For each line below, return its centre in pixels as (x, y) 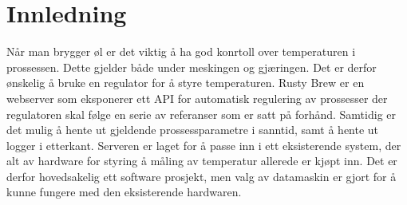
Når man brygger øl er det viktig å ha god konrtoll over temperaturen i (181, 51)
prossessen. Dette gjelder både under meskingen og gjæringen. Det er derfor (192, 67)
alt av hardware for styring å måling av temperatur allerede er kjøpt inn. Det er (202, 161)
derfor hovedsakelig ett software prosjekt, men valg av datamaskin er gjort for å (202, 176)
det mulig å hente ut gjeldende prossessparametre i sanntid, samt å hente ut (193, 130)
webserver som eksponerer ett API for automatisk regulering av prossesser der (197, 98)
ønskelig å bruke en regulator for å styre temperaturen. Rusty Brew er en (186, 83)
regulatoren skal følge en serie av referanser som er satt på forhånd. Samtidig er (201, 114)
